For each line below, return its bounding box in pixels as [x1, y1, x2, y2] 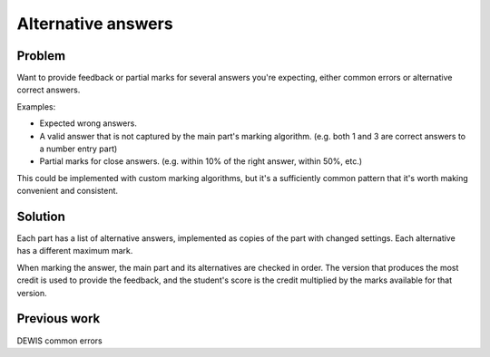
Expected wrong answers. [39, 118, 138, 129]
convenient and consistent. [16, 186, 118, 197]
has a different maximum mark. [16, 246, 133, 256]
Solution [16, 209, 65, 224]
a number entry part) [39, 143, 118, 154]
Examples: [16, 101, 56, 112]
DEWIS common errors [16, 335, 103, 346]
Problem [16, 48, 66, 63]
